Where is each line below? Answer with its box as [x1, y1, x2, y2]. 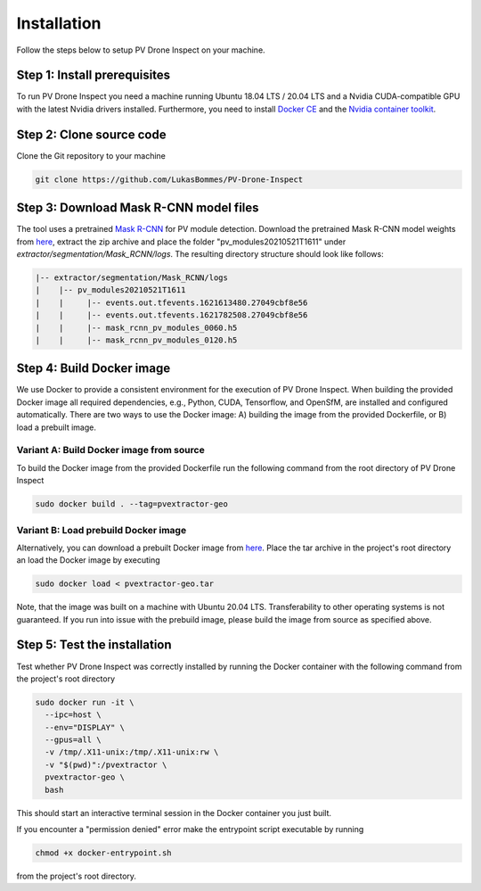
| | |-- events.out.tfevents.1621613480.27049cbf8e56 [35, 297, 308, 308]
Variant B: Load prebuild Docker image [16, 524, 187, 536]
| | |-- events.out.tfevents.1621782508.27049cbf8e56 [35, 310, 308, 320]
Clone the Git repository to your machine [16, 150, 167, 161]
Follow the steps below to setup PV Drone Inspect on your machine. [16, 45, 266, 55]
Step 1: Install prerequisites [16, 68, 171, 83]
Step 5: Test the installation [16, 638, 173, 653]
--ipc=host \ [45, 710, 102, 720]
